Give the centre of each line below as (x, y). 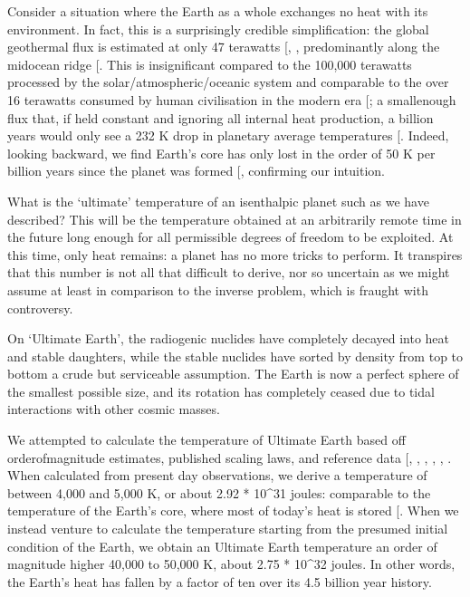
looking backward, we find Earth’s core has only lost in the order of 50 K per (221, 153)
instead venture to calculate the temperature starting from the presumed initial (228, 529)
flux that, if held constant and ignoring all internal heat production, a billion (221, 117)
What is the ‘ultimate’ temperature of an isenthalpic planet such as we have (218, 201)
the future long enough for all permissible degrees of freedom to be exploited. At (230, 237)
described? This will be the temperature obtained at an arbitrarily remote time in (235, 219)
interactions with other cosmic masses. (114, 409)
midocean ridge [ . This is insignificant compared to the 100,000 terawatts (210, 64)
